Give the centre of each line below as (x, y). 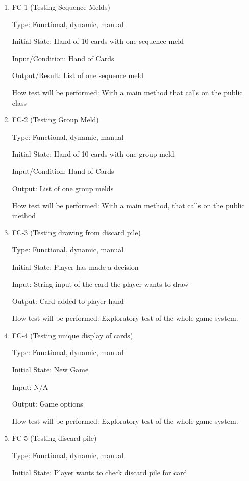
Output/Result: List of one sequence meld (78, 75)
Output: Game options (47, 404)
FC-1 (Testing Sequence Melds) (61, 7)
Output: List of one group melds (63, 188)
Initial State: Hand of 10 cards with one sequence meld (98, 41)
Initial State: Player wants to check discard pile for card (99, 472)
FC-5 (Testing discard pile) (54, 438)
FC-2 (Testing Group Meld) (55, 120)
